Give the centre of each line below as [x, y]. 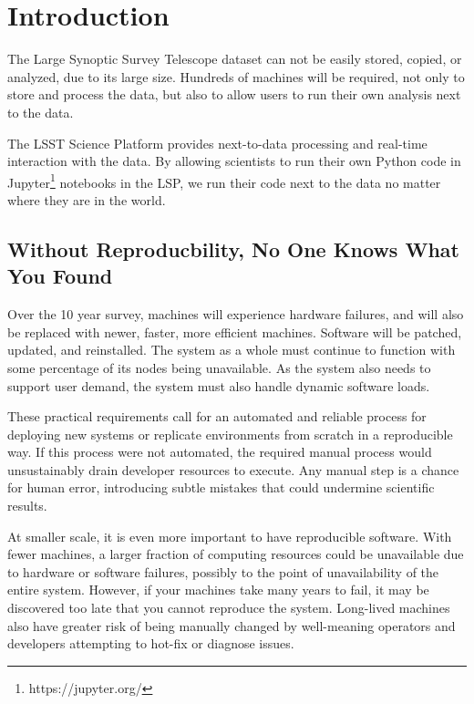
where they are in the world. [87, 199]
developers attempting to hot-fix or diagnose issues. [151, 643]
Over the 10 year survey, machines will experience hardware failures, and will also [236, 314]
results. [27, 506]
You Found [60, 276]
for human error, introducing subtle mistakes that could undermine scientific [221, 487]
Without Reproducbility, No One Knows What [233, 248]
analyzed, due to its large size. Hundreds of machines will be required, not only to [236, 76]
